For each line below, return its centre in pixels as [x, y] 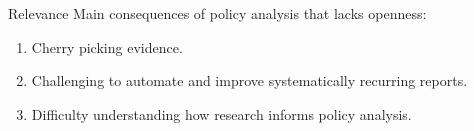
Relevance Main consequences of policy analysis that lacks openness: [217, 13]
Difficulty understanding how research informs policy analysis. [221, 113]
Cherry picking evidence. [107, 46]
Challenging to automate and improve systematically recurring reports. [249, 80]
